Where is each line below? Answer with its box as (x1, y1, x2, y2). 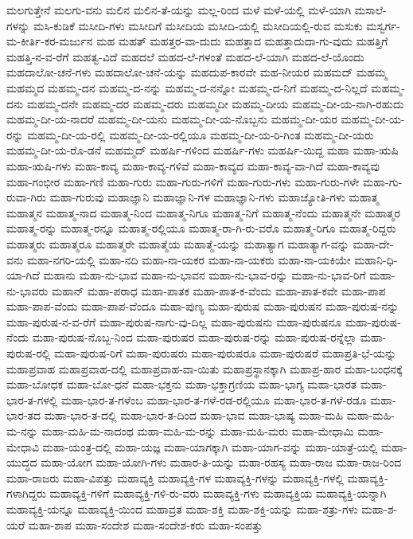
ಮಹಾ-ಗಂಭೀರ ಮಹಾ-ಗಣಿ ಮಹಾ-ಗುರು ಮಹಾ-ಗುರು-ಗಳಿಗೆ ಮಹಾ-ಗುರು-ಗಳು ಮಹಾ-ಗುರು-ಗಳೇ (6, 173, 360, 189)
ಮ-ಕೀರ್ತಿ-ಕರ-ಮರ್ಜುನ (6, 33, 93, 49)
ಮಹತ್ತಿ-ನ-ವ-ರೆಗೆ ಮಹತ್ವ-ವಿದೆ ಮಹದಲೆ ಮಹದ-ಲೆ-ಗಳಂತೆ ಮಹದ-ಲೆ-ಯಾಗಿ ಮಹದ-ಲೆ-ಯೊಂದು (6, 48, 364, 64)
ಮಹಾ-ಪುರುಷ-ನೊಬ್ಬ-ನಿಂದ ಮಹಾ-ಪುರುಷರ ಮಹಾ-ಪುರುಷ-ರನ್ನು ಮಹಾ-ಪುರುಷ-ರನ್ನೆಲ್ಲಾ (32, 329, 357, 346)
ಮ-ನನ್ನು (6, 423, 38, 439)
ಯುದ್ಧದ (6, 454, 37, 471)
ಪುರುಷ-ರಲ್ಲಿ (6, 345, 51, 361)
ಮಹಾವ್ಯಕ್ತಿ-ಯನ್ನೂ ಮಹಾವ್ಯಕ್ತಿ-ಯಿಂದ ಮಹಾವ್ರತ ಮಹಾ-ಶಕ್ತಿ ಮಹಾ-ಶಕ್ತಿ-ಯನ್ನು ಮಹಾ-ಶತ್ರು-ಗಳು (6, 501, 358, 517)
